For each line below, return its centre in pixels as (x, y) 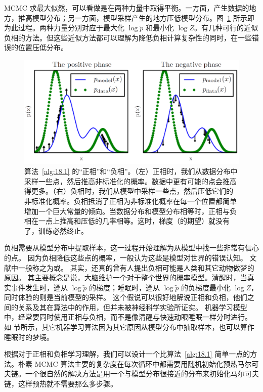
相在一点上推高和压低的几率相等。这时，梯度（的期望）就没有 (127, 221)
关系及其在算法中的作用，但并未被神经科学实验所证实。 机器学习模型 (133, 307)
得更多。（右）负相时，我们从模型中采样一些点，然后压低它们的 (129, 191)
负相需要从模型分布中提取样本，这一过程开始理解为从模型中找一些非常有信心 (131, 248)
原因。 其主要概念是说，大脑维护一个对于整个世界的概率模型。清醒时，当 (126, 277)
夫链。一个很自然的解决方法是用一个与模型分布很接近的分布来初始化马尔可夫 (131, 374)
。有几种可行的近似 (226, 28)
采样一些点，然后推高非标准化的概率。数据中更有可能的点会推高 (130, 181)
